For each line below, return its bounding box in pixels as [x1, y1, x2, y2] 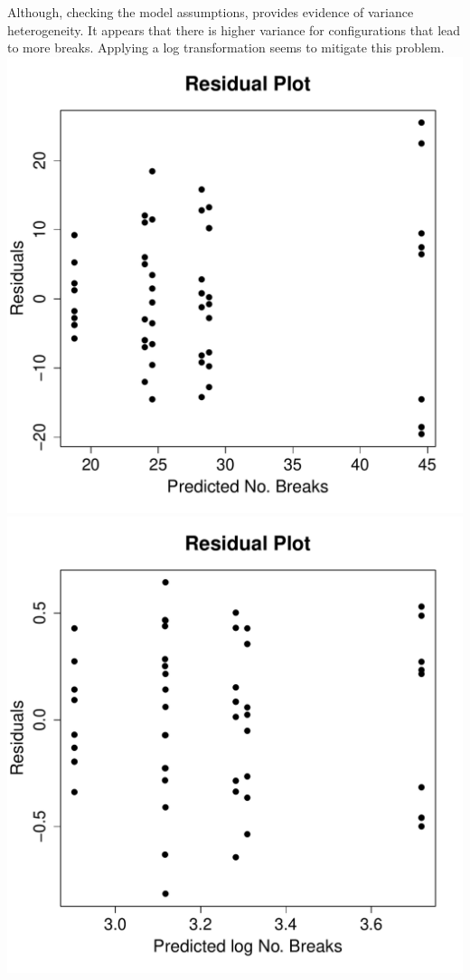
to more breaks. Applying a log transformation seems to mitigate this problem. [7, 38, 445, 57]
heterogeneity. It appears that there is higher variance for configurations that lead [7, 20, 461, 39]
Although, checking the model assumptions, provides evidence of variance [7, 3, 414, 21]
